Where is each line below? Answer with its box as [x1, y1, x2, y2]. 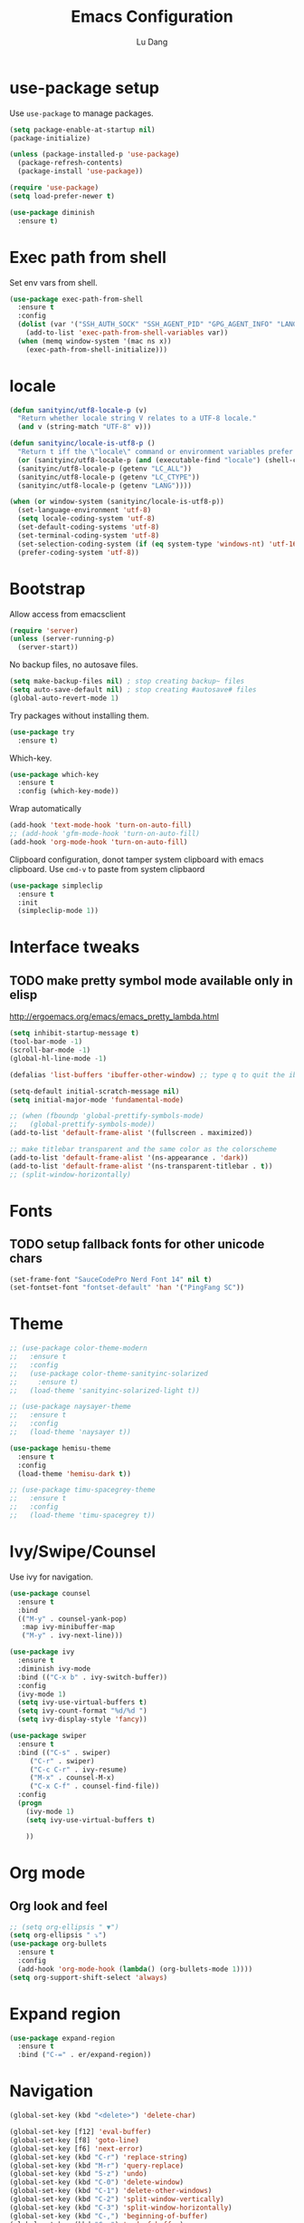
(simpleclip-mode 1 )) [17, 907, 100, 916]
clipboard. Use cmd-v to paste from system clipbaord [9, 863, 205, 874]
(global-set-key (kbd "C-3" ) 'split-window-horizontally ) [9, 2203, 233, 2212]
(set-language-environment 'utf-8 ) [17, 506, 152, 515]
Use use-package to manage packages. [9, 107, 154, 119]
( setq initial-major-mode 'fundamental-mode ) [9, 1095, 184, 1104]
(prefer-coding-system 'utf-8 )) [17, 548, 140, 557]
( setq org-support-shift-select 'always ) [9, 1973, 168, 1982]
